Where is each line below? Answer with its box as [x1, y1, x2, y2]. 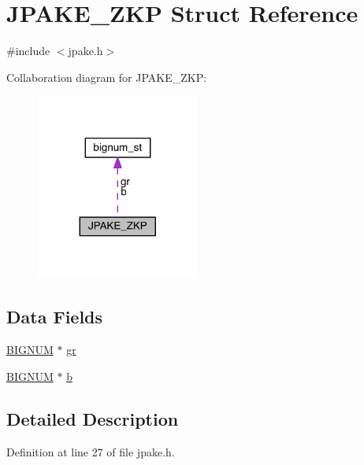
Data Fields [6, 304, 103, 329]
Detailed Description [6, 406, 179, 430]
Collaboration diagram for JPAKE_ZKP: [6, 68, 207, 85]
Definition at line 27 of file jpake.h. [6, 443, 175, 459]
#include [6, 42, 50, 59]
